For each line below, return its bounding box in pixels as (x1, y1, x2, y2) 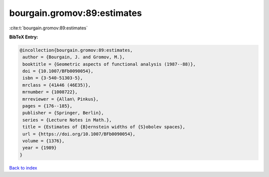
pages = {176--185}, (22, 103, 73, 109)
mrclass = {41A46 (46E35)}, (22, 82, 91, 88)
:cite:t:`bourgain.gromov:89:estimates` (9, 25, 88, 31)
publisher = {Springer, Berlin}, (22, 110, 104, 116)
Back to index (9, 165, 37, 171)
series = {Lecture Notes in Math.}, (22, 117, 112, 123)
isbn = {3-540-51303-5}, (22, 75, 83, 81)
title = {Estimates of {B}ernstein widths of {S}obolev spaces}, (22, 124, 185, 130)
